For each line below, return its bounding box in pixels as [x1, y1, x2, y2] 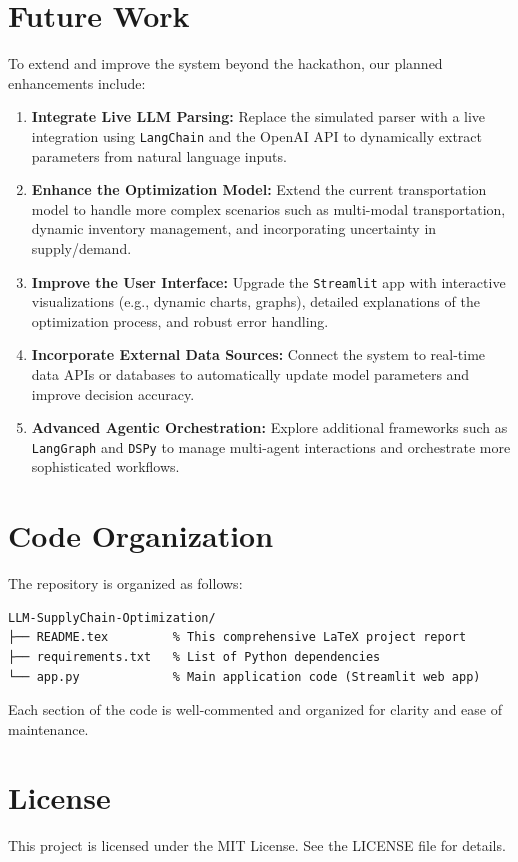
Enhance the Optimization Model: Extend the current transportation [31, 179, 487, 200]
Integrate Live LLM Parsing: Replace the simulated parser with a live [31, 106, 486, 127]
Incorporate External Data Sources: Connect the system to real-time [31, 344, 486, 365]
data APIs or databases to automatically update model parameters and [31, 363, 470, 384]
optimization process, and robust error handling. [31, 310, 329, 331]
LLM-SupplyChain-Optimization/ [8, 610, 216, 625]
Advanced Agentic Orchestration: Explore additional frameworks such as [31, 417, 508, 438]
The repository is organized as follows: [8, 573, 243, 594]
